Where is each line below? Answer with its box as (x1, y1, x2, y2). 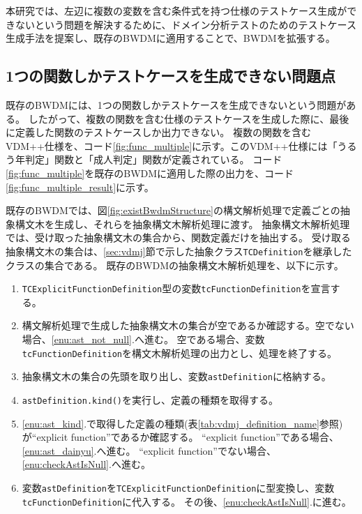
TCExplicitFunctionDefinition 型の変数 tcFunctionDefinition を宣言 (22, 281, 331, 296)
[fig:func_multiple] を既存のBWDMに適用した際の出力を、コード (6, 165, 294, 180)
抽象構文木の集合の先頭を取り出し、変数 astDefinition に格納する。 (22, 369, 331, 384)
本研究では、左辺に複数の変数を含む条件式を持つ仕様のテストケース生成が (6, 3, 347, 17)
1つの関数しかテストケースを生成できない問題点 (6, 65, 336, 86)
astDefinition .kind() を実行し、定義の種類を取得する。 (22, 392, 278, 407)
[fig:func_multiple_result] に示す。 (6, 179, 154, 194)
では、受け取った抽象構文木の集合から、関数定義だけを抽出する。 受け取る (6, 230, 351, 245)
